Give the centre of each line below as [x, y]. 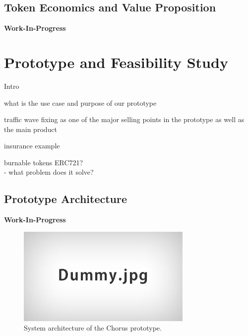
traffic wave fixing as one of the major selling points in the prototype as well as [124, 119]
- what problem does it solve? [49, 172]
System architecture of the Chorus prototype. [93, 328]
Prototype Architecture [66, 199]
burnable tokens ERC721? [44, 162]
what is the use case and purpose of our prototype [80, 102]
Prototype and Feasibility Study [116, 62]
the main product [31, 129]
